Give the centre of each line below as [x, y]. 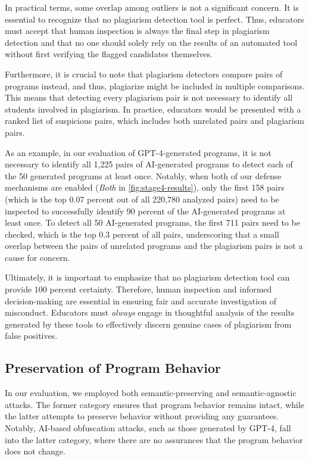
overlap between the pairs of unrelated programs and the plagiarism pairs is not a [154, 246]
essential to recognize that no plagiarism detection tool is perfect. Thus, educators [154, 19]
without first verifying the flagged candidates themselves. [109, 54]
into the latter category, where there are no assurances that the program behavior [154, 439]
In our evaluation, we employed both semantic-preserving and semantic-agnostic [151, 393]
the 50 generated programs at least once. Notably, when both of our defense [143, 175]
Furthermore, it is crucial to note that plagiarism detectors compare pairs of [144, 74]
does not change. [35, 451]
